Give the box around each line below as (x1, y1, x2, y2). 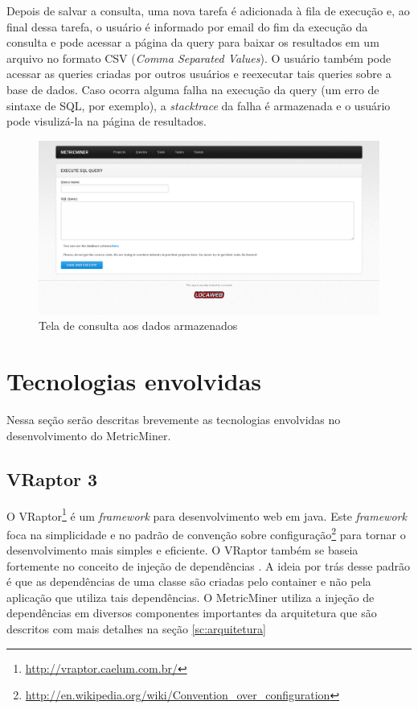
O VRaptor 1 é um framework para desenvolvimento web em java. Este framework (6, 505, 407, 524)
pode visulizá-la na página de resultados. (6, 113, 207, 130)
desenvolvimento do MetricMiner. (6, 427, 171, 443)
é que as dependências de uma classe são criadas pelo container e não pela (6, 573, 371, 590)
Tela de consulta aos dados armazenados (39, 317, 238, 334)
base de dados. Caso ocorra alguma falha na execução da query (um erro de (6, 80, 379, 97)
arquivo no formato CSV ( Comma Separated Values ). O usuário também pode (6, 49, 391, 66)
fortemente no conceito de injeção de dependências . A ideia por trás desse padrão (6, 557, 411, 574)
